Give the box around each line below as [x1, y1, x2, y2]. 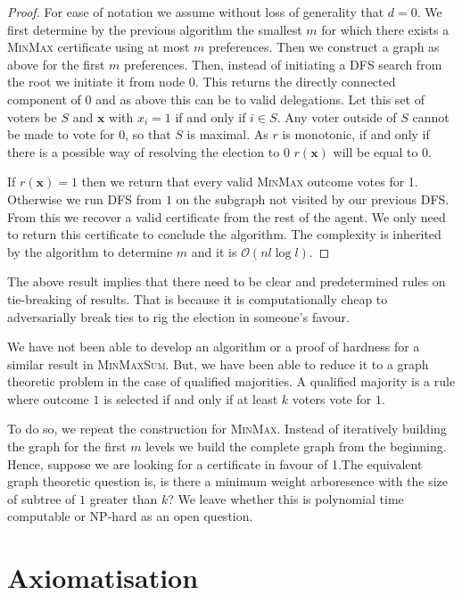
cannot [412, 107, 450, 126]
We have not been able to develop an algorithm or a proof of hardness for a [7, 337, 420, 356]
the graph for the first [7, 437, 127, 456]
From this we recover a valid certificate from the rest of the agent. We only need [7, 207, 446, 226]
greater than [89, 489, 158, 508]
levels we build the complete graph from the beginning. [145, 437, 447, 456]
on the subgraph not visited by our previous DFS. [176, 189, 450, 208]
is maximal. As [186, 125, 268, 144]
